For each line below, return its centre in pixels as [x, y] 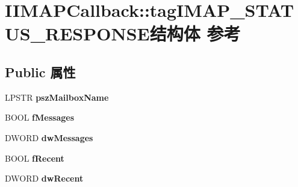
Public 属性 [40, 71]
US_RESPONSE [77, 33]
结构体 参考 [195, 33]
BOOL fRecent [35, 158]
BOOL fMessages [40, 117]
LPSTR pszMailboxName [57, 97]
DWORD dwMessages [49, 137]
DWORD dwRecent [44, 178]
